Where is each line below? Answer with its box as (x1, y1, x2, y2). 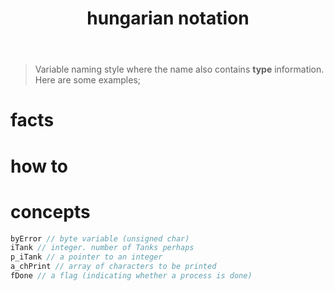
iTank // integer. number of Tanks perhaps (10, 243, 195, 253)
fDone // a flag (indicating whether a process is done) (10, 271, 253, 281)
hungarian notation (86, 7, 250, 30)
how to (10, 155, 68, 177)
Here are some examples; (34, 74, 142, 86)
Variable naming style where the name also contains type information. (34, 63, 325, 76)
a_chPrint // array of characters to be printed (10, 262, 217, 272)
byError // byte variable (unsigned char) (10, 233, 190, 244)
